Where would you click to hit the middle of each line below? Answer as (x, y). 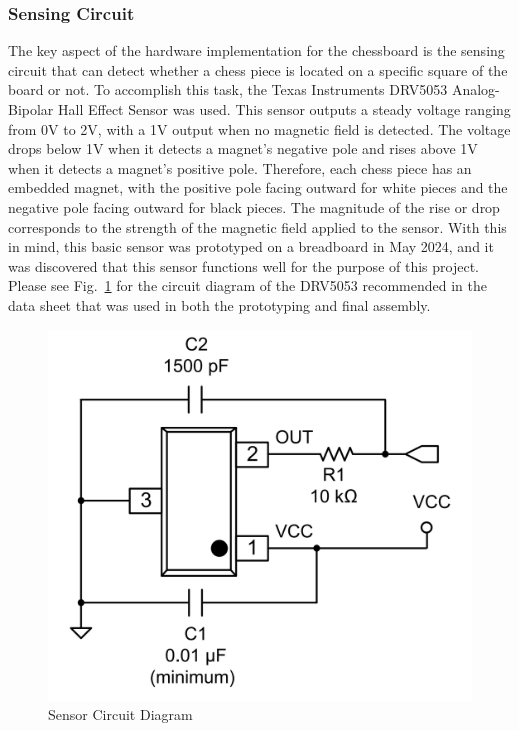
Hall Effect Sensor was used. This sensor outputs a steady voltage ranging (284, 109)
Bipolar (31, 109)
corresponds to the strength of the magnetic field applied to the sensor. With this (257, 226)
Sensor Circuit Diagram (120, 714)
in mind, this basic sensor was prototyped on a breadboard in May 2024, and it (251, 246)
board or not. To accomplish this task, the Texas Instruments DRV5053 (228, 89)
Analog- (475, 89)
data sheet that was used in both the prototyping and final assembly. (219, 304)
